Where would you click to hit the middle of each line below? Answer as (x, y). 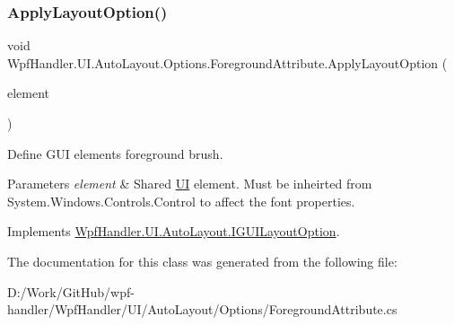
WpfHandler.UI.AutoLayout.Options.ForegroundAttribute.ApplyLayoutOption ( (227, 62)
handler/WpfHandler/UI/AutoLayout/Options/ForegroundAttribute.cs (202, 309)
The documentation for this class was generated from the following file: (202, 261)
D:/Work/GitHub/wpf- (71, 291)
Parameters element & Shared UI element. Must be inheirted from (190, 184)
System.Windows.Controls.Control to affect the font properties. (181, 201)
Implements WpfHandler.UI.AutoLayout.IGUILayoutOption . (174, 231)
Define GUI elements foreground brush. (115, 153)
